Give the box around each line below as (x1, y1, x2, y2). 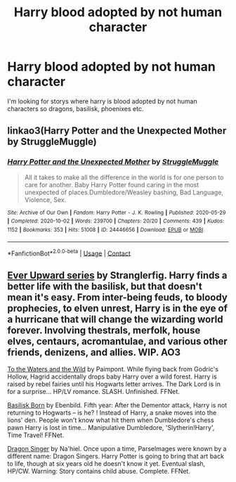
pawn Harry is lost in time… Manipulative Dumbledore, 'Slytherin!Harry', (7, 424, 215, 432)
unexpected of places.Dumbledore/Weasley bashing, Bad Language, (24, 188, 223, 196)
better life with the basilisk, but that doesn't (7, 280, 202, 292)
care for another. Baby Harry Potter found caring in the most (24, 180, 199, 189)
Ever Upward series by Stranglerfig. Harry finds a (7, 269, 228, 281)
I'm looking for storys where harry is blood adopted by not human (7, 96, 198, 106)
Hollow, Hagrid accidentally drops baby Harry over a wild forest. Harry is (7, 372, 218, 381)
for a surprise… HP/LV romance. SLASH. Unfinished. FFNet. (7, 388, 181, 396)
